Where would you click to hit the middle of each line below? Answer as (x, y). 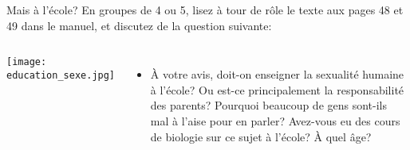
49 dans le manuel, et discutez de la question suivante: (139, 25)
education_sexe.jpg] (61, 75)
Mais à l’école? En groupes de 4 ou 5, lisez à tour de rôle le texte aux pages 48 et (205, 10)
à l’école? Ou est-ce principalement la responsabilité (277, 89)
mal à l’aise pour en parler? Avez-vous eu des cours (275, 120)
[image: (27, 62)
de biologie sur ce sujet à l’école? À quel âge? (261, 136)
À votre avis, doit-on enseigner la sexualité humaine (277, 74)
